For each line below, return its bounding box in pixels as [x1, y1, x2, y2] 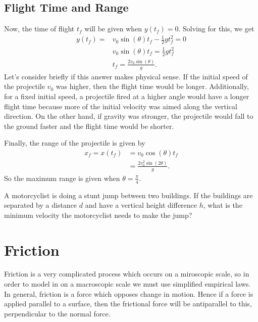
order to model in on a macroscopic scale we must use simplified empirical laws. [4, 279, 251, 289]
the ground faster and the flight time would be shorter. [4, 120, 174, 131]
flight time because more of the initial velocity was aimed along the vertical [4, 101, 237, 111]
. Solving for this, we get [178, 23, 254, 34]
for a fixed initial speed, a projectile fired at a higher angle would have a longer [4, 90, 249, 101]
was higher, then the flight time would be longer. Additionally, [56, 81, 249, 91]
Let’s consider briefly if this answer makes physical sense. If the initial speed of [4, 71, 248, 81]
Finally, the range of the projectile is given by [4, 137, 145, 148]
